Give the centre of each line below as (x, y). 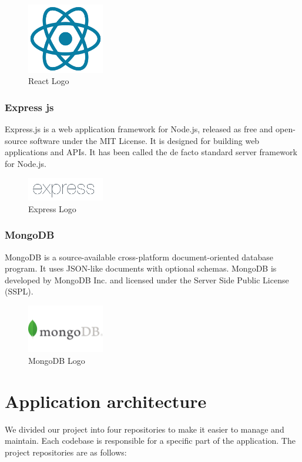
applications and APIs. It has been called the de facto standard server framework (151, 152)
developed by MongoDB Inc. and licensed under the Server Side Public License (147, 279)
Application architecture (106, 401)
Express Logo (52, 208)
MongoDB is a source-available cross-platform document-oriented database (139, 257)
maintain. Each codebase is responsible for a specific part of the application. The (150, 441)
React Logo (49, 81)
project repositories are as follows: (66, 452)
